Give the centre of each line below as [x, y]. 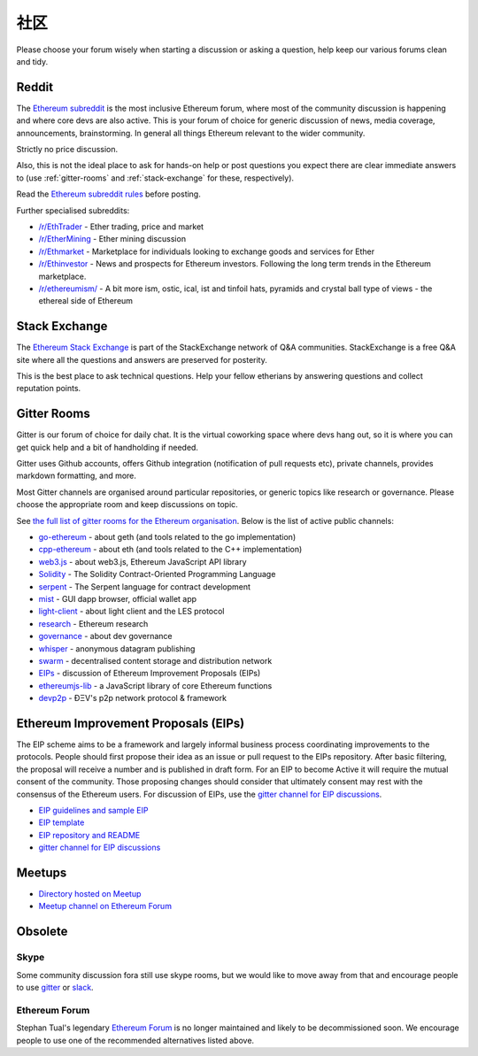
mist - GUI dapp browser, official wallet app [118, 598]
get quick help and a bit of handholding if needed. [108, 447]
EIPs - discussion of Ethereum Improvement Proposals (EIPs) [150, 674]
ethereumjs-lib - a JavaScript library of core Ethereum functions [155, 685]
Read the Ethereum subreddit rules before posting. [108, 194]
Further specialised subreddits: [73, 210]
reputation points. [49, 389]
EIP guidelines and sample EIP [93, 810]
